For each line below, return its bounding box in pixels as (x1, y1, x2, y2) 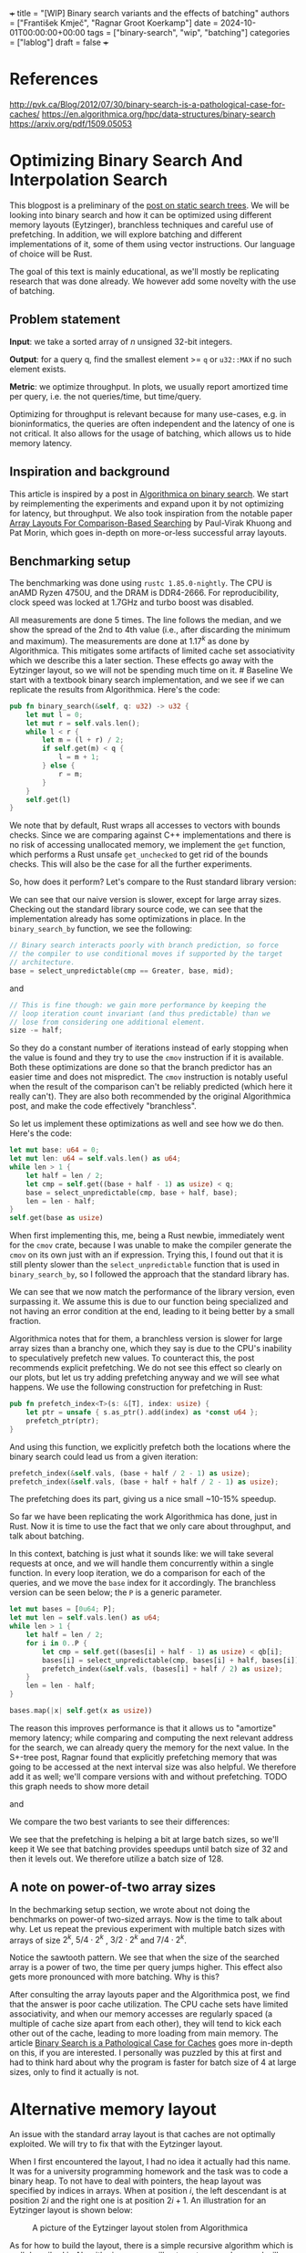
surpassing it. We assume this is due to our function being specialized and (9, 1296, 289, 1308)
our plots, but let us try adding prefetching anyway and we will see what (9, 1372, 280, 1383)
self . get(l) (25, 795, 71, 804)
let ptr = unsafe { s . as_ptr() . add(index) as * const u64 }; (25, 1408, 259, 1417)
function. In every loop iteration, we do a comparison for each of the (9, 1568, 266, 1579)
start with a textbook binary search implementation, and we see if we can (9, 674, 285, 685)
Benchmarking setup (9, 553, 131, 568)
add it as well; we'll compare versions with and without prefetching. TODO (9, 1770, 288, 1782)
